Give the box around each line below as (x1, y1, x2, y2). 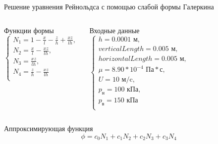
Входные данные (89, 25, 140, 35)
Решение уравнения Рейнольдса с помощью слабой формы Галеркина (4, 1, 214, 11)
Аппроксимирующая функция (4, 123, 93, 134)
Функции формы (4, 25, 54, 35)
